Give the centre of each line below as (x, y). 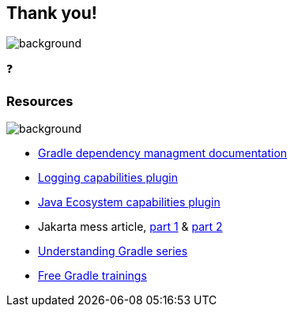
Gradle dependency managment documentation (163, 153)
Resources (40, 101)
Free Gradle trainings (92, 276)
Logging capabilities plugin (108, 178)
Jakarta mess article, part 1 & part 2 (130, 227)
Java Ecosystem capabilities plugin (129, 202)
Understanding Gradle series (113, 251)
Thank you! (52, 13)
